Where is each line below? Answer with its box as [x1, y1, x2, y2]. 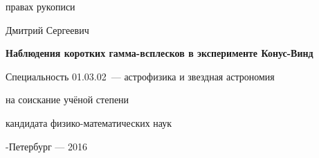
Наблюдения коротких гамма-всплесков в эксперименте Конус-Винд [6, 46, 313, 60]
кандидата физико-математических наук [6, 115, 172, 130]
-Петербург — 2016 [6, 139, 87, 153]
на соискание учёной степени [6, 92, 129, 107]
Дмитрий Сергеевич [6, 22, 89, 37]
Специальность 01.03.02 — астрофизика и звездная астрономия [6, 69, 275, 83]
